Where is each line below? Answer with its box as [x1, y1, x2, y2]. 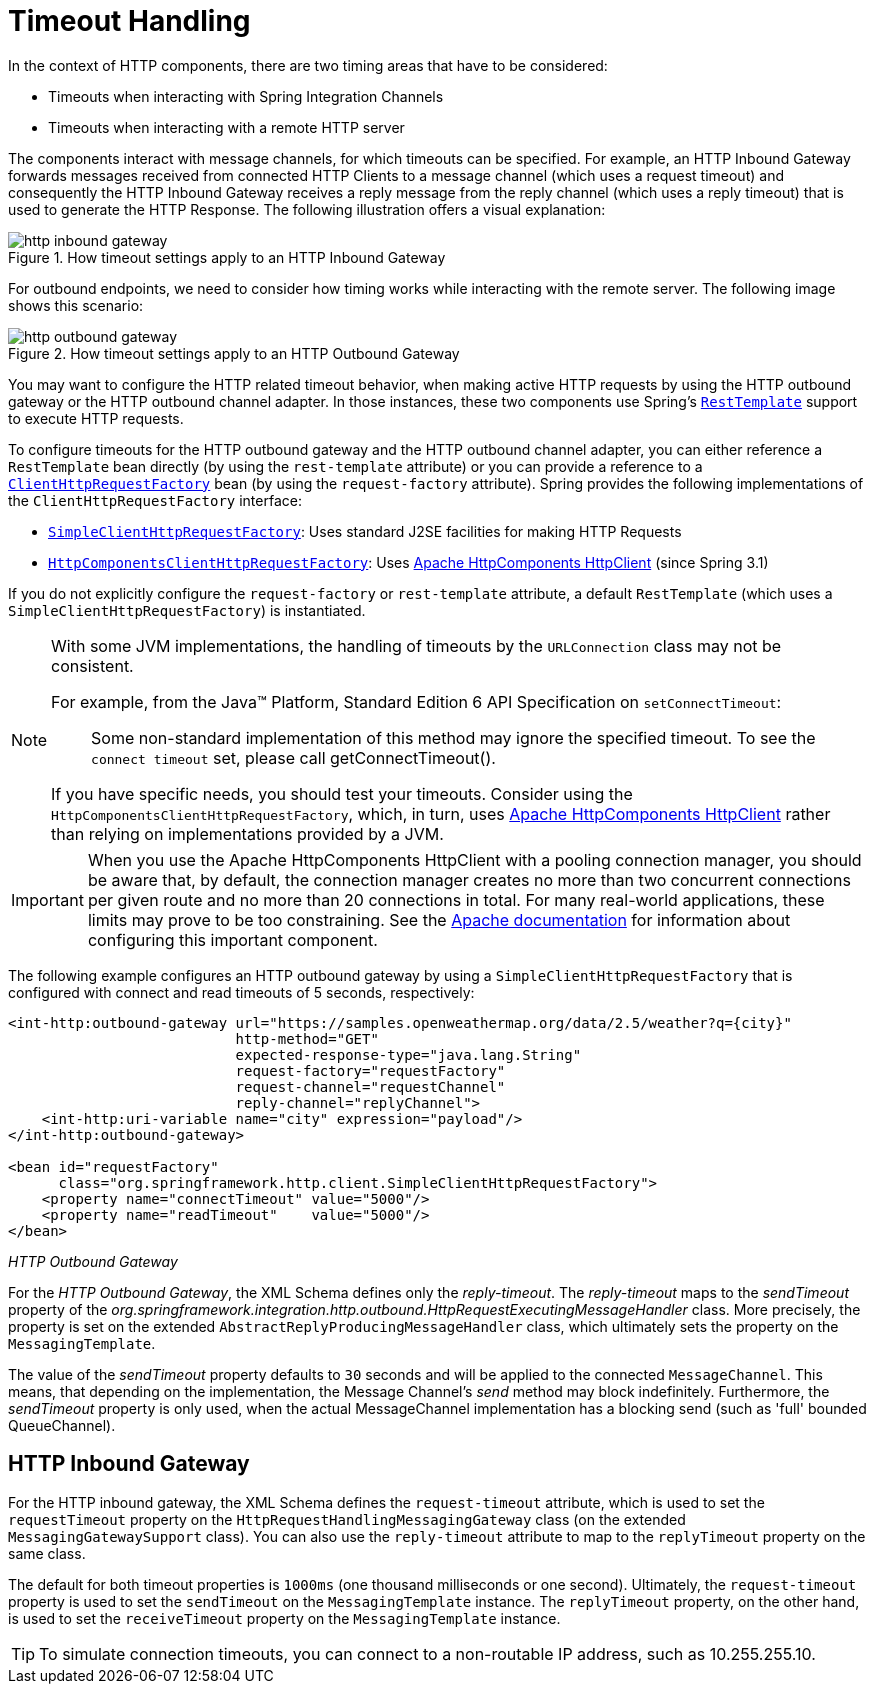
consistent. [51, 655, 134, 676]
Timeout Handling [8, 4, 251, 38]
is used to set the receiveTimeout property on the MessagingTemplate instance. [8, 1609, 561, 1627]
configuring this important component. [87, 929, 378, 950]
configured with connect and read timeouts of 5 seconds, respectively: [8, 983, 475, 1001]
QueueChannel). [8, 1416, 116, 1434]
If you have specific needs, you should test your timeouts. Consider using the [51, 783, 633, 804]
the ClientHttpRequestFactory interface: [8, 491, 302, 509]
